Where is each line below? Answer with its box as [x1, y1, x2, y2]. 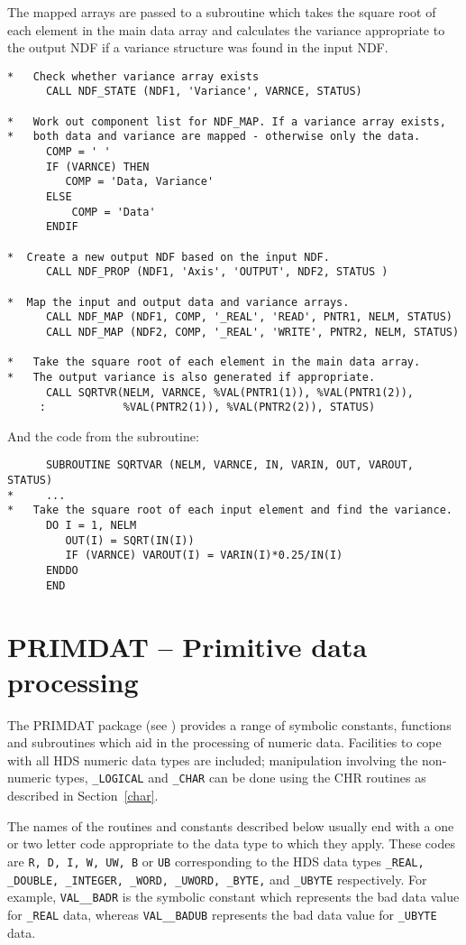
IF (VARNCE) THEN [45, 160, 150, 173]
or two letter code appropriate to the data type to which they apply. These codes [7, 834, 455, 853]
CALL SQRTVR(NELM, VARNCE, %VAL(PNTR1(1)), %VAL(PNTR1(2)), [45, 385, 415, 399]
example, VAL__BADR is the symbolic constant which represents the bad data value [7, 887, 460, 906]
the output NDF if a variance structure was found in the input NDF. [7, 38, 388, 57]
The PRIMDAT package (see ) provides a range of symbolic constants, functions [7, 715, 452, 734]
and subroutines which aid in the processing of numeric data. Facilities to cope [7, 733, 442, 752]
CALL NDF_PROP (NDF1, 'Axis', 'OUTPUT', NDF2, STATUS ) [45, 265, 388, 279]
